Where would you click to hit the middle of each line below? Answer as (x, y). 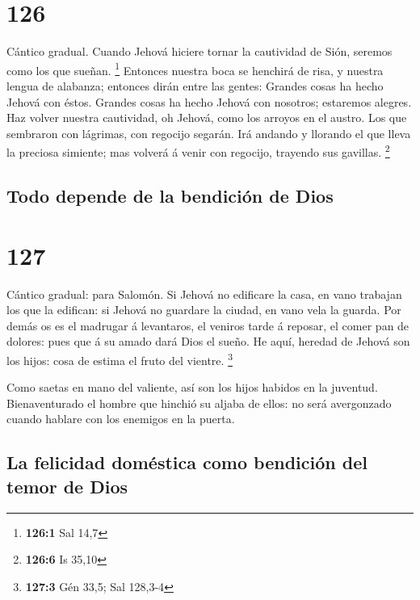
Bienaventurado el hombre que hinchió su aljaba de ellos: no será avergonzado (199, 403)
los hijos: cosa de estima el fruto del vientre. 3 (120, 359)
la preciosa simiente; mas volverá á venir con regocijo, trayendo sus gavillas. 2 (198, 151)
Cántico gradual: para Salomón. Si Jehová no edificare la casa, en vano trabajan (204, 294)
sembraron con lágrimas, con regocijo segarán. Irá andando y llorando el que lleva (209, 133)
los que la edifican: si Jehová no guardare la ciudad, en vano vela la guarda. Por (204, 310)
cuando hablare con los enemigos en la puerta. (121, 419)
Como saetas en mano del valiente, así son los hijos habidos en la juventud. (192, 387)
